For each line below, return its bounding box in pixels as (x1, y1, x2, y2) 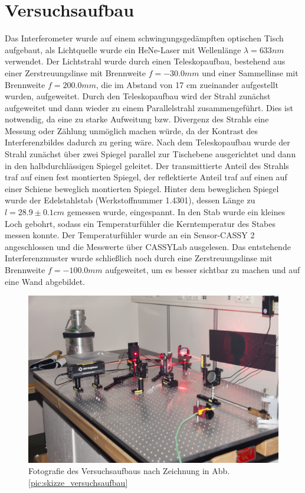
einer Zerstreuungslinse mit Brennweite (5, 66, 146, 79)
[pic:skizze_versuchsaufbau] (28, 476, 128, 488)
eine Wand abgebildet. (5, 275, 86, 287)
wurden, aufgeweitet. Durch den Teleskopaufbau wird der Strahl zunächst (5, 90, 271, 102)
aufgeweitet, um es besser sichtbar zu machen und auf (105, 264, 300, 275)
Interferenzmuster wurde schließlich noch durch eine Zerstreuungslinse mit (5, 252, 273, 264)
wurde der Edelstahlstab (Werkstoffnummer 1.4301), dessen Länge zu (5, 194, 255, 206)
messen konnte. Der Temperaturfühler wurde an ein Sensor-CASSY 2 (5, 229, 255, 241)
